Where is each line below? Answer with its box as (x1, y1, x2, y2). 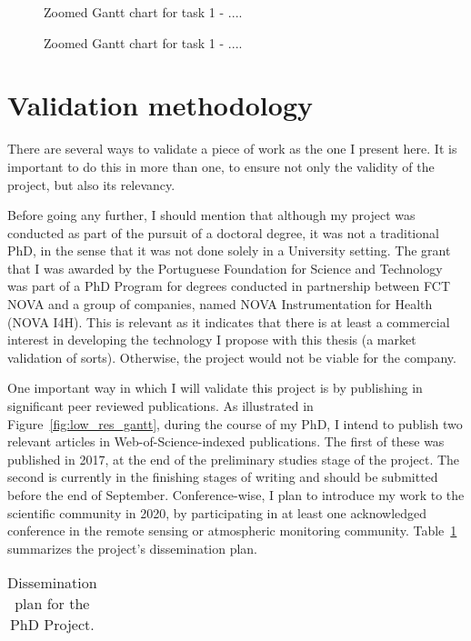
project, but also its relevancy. (7, 175, 175, 194)
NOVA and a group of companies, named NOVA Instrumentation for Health (7, 295, 433, 314)
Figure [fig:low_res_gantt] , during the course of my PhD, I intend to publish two (7, 414, 463, 433)
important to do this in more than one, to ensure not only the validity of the (7, 156, 435, 175)
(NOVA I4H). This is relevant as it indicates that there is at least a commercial (7, 312, 450, 331)
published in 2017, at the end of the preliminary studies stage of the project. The (7, 449, 460, 468)
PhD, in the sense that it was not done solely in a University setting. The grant (7, 241, 451, 260)
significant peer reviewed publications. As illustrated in (7, 396, 314, 416)
